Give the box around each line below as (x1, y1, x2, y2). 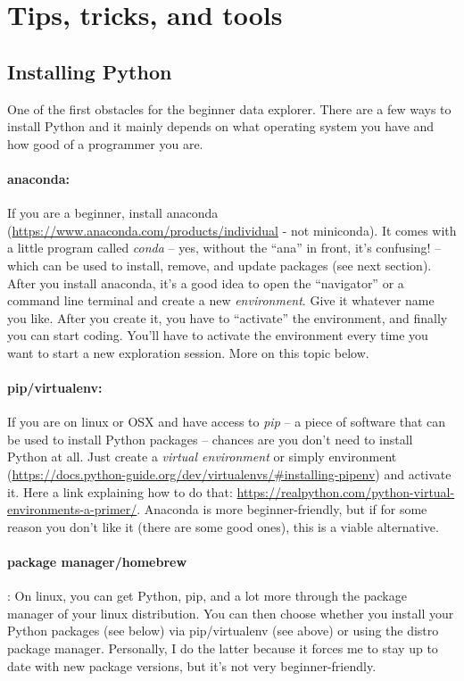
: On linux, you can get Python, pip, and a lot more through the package (7, 586, 407, 605)
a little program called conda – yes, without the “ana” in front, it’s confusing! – (7, 238, 442, 257)
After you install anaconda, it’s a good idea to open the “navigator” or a (7, 273, 404, 292)
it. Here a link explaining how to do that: (7, 482, 233, 501)
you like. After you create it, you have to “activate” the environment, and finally (7, 308, 448, 327)
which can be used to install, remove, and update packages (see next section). (7, 255, 432, 274)
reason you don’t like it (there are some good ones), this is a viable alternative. (7, 517, 439, 536)
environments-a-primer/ (7, 500, 137, 519)
